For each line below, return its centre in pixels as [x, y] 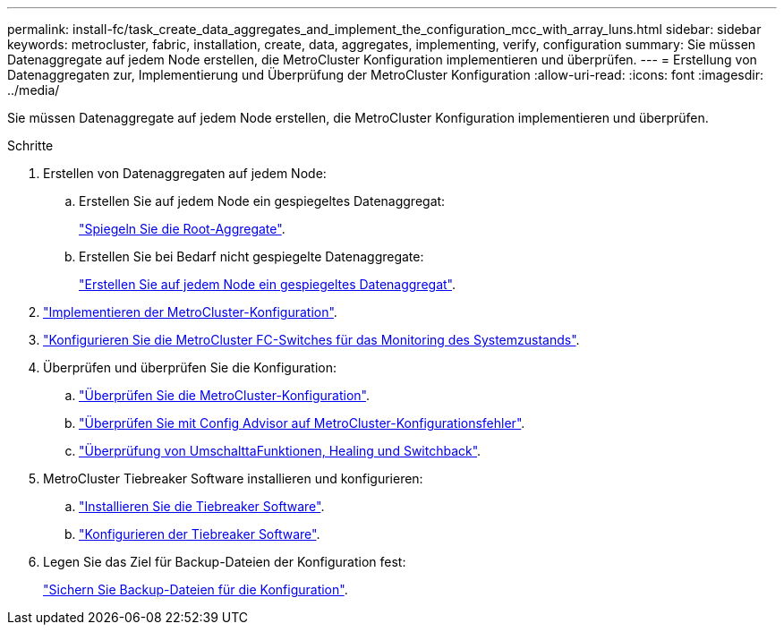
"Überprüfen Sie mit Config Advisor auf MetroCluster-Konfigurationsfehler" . [302, 423]
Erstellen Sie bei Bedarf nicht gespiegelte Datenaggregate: [251, 256]
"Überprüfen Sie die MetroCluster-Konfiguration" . [224, 395]
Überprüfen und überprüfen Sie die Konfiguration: [190, 367]
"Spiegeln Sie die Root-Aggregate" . [182, 229]
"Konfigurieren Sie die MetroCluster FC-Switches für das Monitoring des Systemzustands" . [311, 340]
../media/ [34, 90]
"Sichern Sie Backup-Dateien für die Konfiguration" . [196, 589]
